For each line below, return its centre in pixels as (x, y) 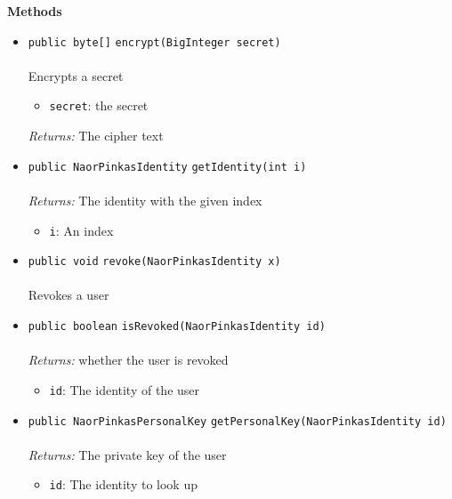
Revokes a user (69, 295)
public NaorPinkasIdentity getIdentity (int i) (167, 167)
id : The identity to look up (123, 484)
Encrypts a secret (76, 75)
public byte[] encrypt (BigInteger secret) (154, 42)
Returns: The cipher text (96, 136)
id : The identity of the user (125, 389)
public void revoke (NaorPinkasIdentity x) (154, 262)
